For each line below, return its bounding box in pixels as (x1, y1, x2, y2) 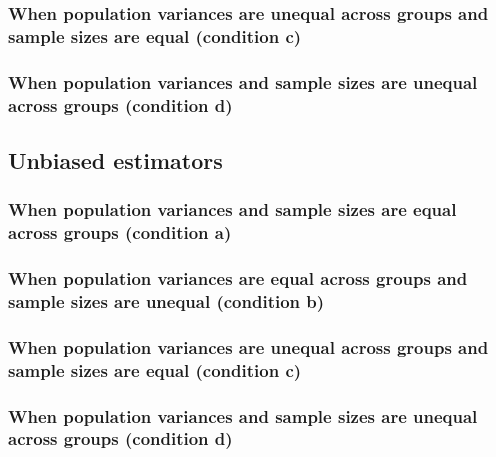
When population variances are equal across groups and (8, 266, 468, 290)
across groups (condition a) (8, 220, 232, 245)
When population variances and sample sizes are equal (8, 197, 457, 222)
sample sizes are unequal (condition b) (8, 288, 325, 313)
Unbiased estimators (8, 144, 223, 175)
